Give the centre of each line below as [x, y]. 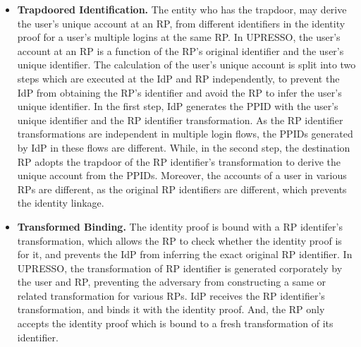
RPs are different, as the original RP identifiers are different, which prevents [182, 189]
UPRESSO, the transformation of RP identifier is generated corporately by [180, 268]
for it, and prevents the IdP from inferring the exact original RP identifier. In [185, 254]
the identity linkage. [61, 203]
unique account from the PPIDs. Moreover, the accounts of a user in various [182, 175]
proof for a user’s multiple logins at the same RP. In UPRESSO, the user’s [179, 37]
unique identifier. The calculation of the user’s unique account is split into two [186, 65]
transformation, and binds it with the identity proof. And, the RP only [171, 309]
